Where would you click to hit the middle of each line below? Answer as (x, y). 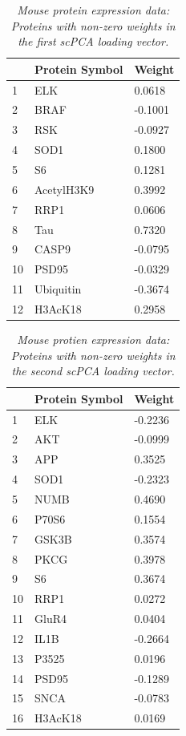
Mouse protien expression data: (93, 339)
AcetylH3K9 (65, 189)
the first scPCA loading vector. (93, 41)
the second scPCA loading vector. (93, 371)
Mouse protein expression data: (93, 10)
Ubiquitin (58, 289)
